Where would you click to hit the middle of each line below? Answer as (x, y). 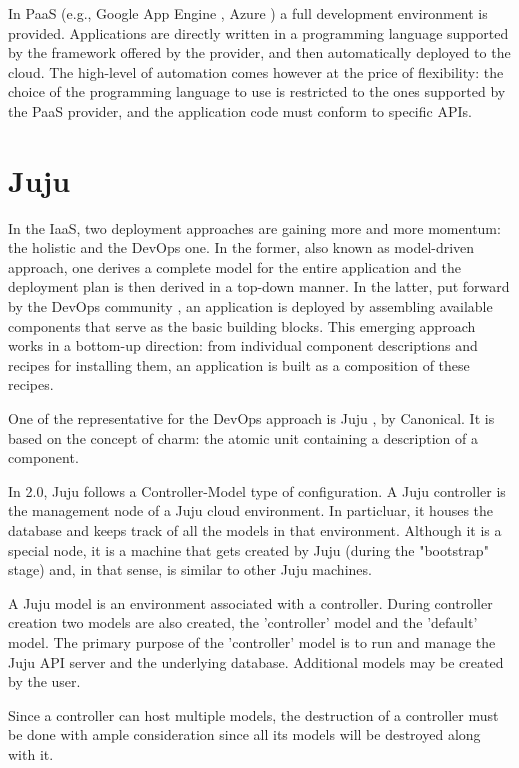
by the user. (44, 681)
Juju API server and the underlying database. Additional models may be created (256, 661)
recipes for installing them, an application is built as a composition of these (239, 364)
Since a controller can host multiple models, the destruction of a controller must (253, 714)
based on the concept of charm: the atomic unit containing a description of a (243, 437)
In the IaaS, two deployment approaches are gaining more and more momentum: (254, 227)
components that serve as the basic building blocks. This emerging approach (242, 325)
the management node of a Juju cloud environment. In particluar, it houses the (251, 510)
